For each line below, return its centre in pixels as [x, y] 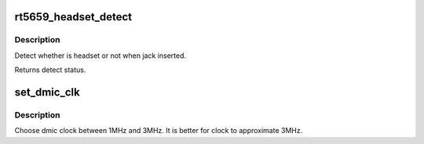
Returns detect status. [50, 70]
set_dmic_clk [47, 92]
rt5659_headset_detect [73, 17]
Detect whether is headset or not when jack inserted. [100, 56]
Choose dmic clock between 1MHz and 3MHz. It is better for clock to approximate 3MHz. [159, 131]
